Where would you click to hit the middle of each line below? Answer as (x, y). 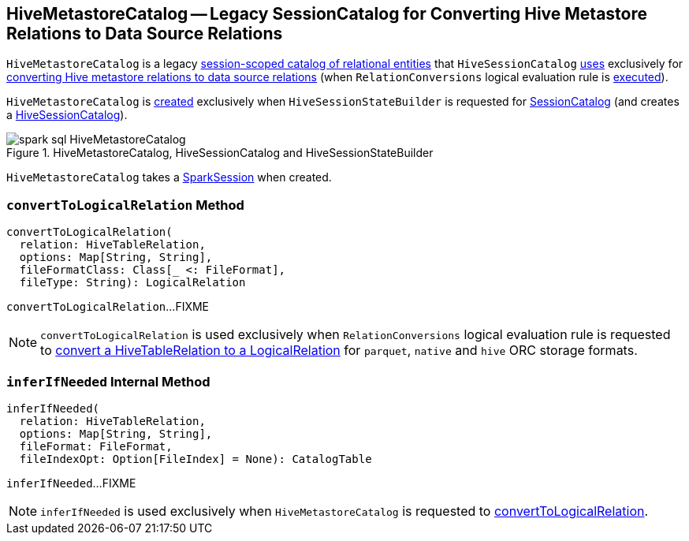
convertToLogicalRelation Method (125, 205)
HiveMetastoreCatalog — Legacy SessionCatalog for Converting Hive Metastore (327, 14)
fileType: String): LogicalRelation (132, 283)
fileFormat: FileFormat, (96, 446)
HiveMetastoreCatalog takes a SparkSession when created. (169, 177)
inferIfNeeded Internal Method (108, 381)
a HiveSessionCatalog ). (67, 115)
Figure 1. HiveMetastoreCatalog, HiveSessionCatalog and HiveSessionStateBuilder (220, 153)
